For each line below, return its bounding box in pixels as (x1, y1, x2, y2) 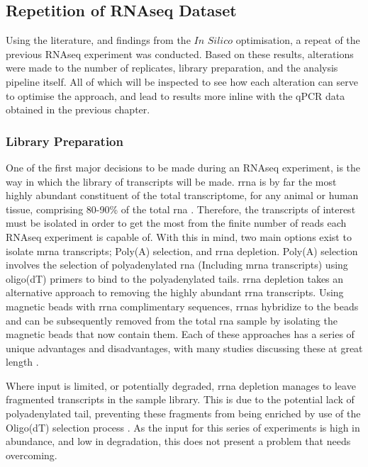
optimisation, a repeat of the (235, 33, 360, 47)
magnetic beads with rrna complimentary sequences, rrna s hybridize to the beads (6, 298, 359, 313)
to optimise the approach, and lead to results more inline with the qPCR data (6, 88, 345, 103)
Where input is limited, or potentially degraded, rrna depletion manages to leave (6, 378, 356, 393)
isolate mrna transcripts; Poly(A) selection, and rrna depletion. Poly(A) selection (6, 243, 358, 258)
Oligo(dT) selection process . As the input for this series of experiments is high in (6, 420, 360, 434)
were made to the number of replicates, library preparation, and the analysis (6, 60, 338, 75)
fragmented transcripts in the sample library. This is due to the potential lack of (6, 392, 355, 407)
